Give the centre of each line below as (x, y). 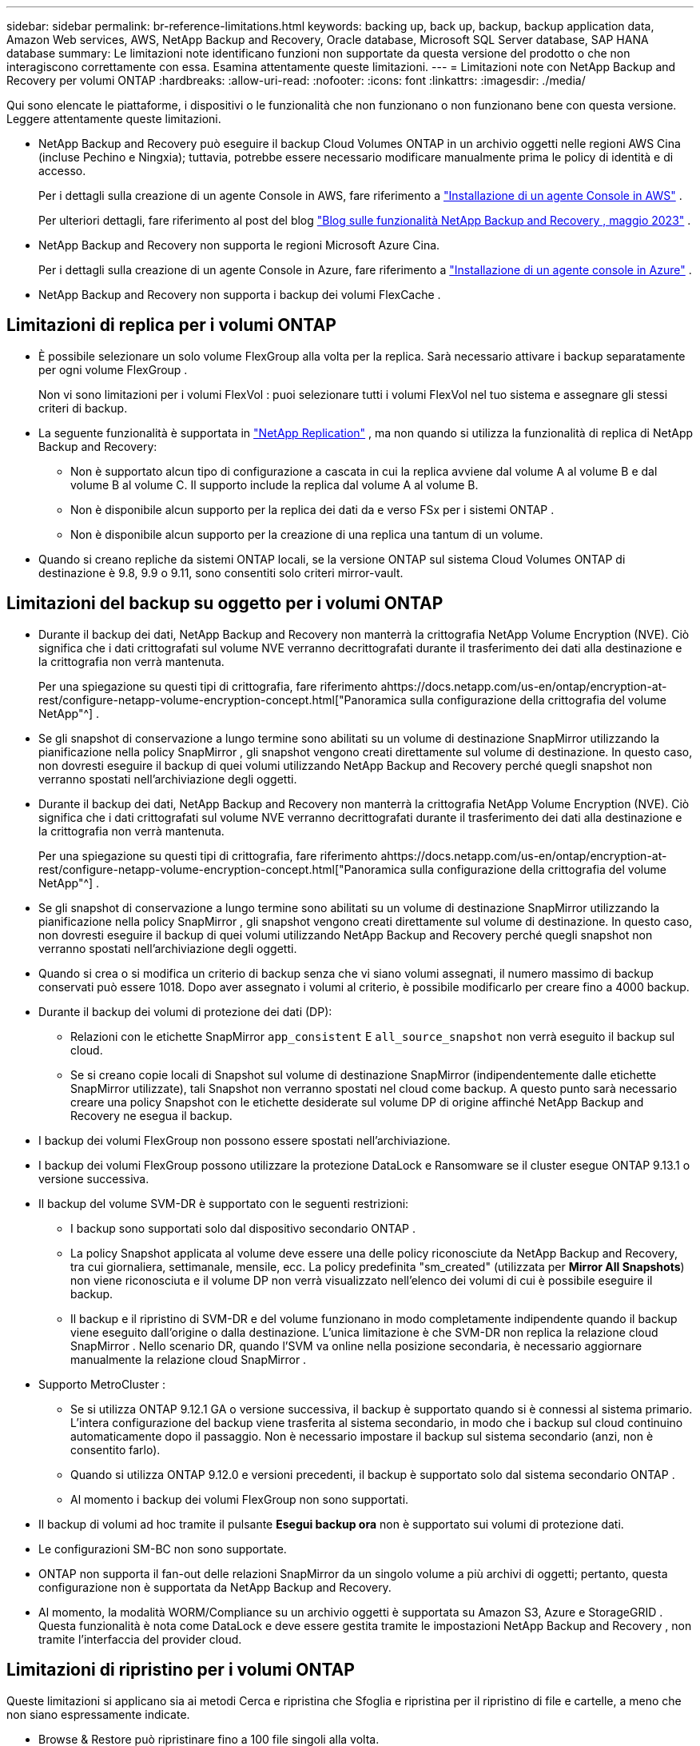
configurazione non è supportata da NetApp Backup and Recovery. (215, 1587)
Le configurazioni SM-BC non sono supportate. (163, 1549)
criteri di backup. (83, 408)
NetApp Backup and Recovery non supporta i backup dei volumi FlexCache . (240, 295)
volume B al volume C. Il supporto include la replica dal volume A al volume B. (274, 484)
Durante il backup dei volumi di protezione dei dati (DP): (185, 1011)
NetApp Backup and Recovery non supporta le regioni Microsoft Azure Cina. (239, 245)
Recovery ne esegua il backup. (151, 1115)
